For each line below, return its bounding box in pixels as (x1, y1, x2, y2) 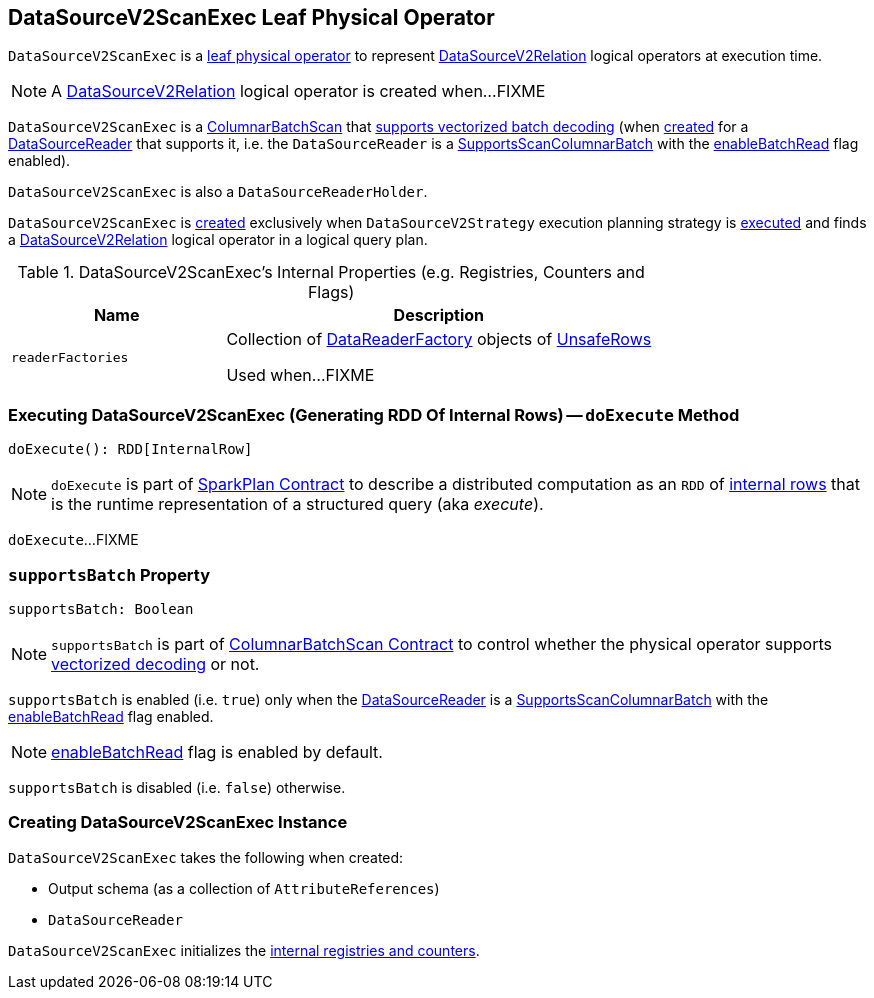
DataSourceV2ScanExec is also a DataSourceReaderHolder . (8, 183, 428, 201)
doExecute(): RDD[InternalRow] (8, 441, 253, 458)
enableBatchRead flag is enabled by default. (51, 741, 383, 762)
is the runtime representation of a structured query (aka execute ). (51, 494, 544, 515)
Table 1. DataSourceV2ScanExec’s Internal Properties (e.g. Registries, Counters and (17, 262, 645, 283)
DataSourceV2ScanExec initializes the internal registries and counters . (8, 941, 480, 959)
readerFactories (11, 349, 129, 365)
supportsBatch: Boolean (8, 600, 194, 617)
